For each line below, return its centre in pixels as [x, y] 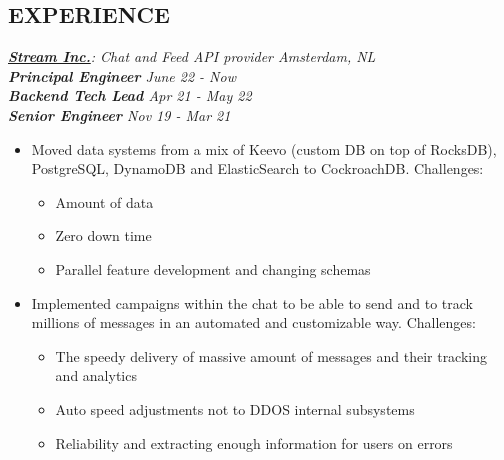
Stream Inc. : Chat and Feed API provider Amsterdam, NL [192, 56]
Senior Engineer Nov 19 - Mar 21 [119, 114]
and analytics [96, 375]
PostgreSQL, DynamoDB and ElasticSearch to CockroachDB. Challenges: [257, 168]
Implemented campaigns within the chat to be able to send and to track [252, 302]
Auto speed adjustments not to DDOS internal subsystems [235, 408]
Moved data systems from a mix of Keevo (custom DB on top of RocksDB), [264, 148]
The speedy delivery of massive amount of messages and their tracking [271, 355]
